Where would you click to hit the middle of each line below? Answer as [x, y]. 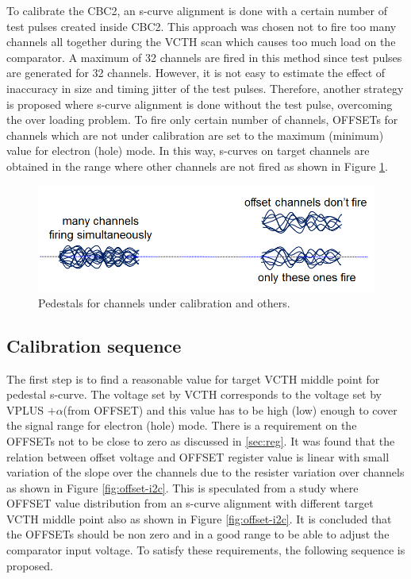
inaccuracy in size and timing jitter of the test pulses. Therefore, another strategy [205, 88]
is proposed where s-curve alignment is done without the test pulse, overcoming [200, 104]
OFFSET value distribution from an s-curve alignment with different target [190, 503]
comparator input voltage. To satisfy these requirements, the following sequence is [206, 550]
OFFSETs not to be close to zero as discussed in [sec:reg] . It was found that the [201, 440]
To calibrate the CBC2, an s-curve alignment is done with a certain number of [197, 10]
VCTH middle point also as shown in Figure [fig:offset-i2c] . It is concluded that [199, 518]
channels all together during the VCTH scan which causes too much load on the [201, 42]
